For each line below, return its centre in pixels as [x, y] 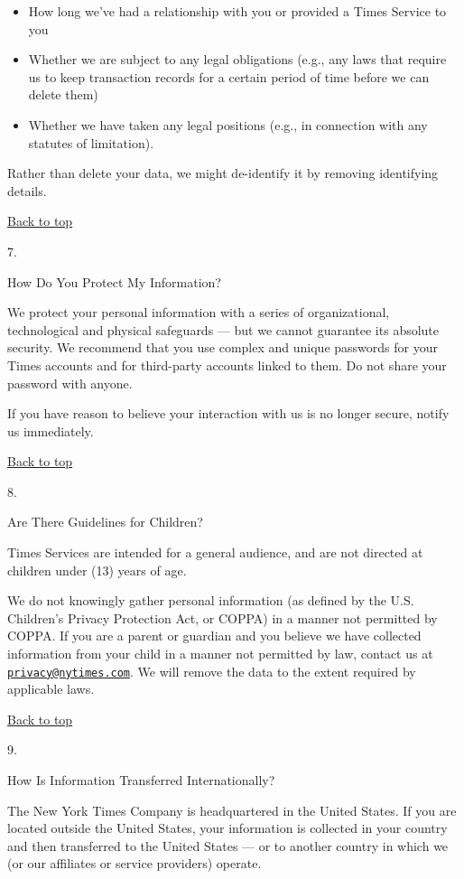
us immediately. [51, 430]
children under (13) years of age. [97, 570]
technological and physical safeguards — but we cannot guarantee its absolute [223, 329]
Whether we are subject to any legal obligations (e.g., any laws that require [237, 59]
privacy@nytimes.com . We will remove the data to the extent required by [212, 671]
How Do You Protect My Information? [114, 281]
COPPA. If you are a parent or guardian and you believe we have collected [214, 636]
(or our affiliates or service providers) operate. [135, 863]
